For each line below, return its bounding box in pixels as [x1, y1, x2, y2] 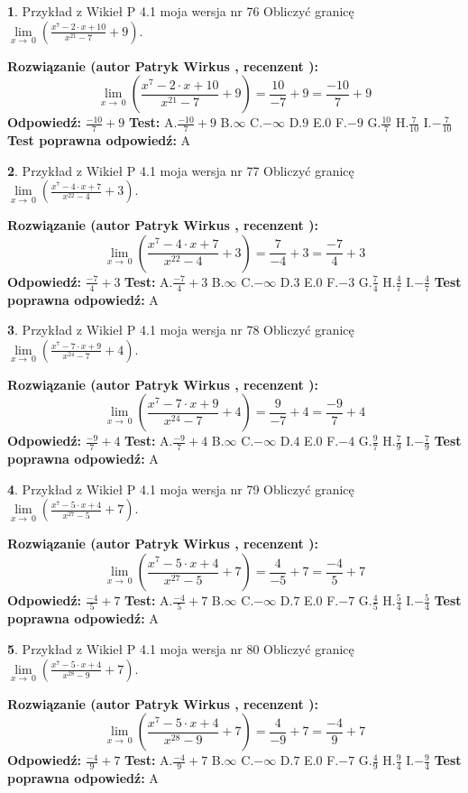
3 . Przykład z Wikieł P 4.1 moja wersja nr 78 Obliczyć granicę [7, 320, 354, 339]
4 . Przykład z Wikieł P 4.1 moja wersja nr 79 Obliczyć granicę [7, 479, 354, 498]
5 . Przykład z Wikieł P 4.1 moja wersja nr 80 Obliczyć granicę [7, 639, 354, 658]
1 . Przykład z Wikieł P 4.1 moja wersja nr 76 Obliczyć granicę [7, 2, 354, 20]
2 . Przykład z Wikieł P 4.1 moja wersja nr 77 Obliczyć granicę [7, 161, 354, 180]
